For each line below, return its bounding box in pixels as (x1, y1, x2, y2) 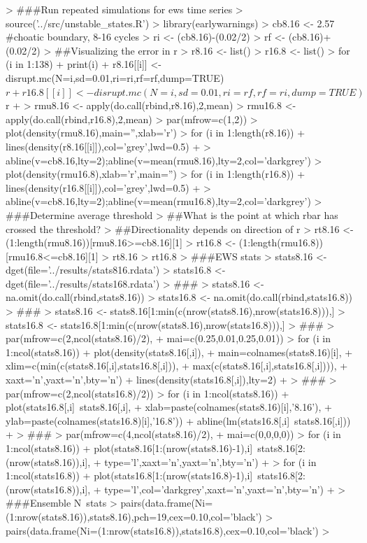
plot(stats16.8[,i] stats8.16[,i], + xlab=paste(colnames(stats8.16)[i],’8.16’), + (6, 400, 332, 414)
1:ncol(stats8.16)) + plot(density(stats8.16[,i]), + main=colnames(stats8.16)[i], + (6, 344, 353, 359)
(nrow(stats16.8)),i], (6, 481, 91, 496)
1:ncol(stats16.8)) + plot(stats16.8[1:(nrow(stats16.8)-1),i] (6, 468, 253, 483)
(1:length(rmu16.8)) (238, 235, 324, 250)
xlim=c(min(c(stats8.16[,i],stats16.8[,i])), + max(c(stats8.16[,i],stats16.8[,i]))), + (6, 358, 348, 373)
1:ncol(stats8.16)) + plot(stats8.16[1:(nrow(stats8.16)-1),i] (6, 441, 253, 455)
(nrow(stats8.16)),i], (6, 454, 91, 469)
